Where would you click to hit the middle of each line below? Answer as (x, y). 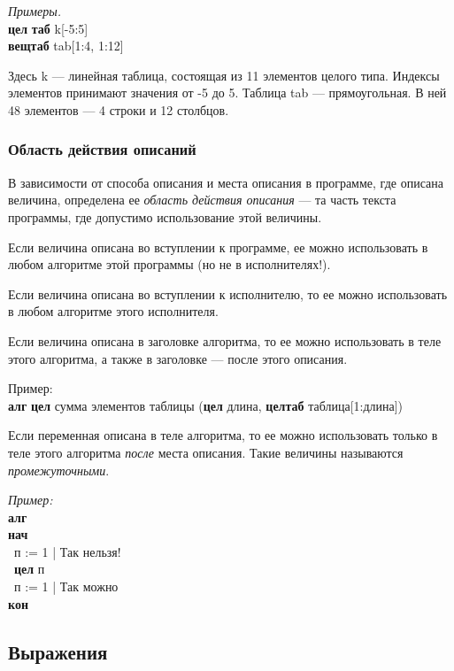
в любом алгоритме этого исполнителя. (113, 311)
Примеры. (35, 11)
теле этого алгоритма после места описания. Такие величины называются (206, 452)
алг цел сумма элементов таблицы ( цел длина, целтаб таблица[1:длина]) (206, 405)
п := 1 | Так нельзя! (67, 551)
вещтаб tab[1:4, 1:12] (66, 46)
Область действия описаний (102, 149)
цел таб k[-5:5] (48, 28)
